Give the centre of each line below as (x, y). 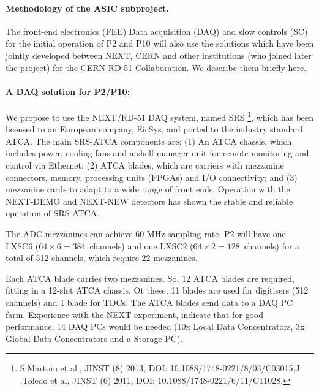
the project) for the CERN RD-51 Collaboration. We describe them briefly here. (156, 67)
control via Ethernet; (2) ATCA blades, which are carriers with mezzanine (145, 165)
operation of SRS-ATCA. (53, 213)
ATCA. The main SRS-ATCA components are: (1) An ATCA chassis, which (149, 141)
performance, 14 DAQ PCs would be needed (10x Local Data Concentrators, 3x (155, 326)
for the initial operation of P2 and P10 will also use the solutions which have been (160, 43)
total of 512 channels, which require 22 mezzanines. (102, 258)
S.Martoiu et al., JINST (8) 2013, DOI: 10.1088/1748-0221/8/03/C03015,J (160, 368)
